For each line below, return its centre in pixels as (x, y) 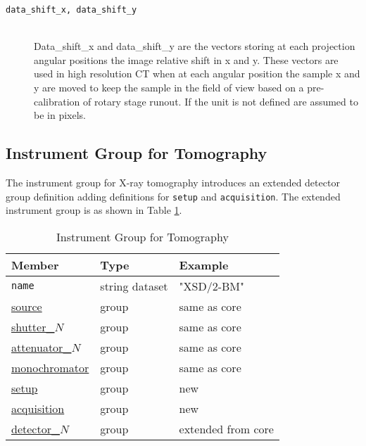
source (27, 306)
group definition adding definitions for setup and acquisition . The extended (173, 196)
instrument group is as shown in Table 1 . (94, 210)
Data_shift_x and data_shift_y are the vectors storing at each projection (195, 46)
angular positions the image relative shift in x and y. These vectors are (186, 59)
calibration (57, 101)
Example (204, 265)
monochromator (50, 367)
